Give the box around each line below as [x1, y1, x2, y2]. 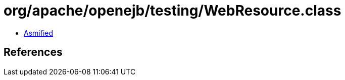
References [4, 46, 63, 59]
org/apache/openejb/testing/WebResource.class [4, 2, 341, 19]
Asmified [24, 28, 54, 37]
